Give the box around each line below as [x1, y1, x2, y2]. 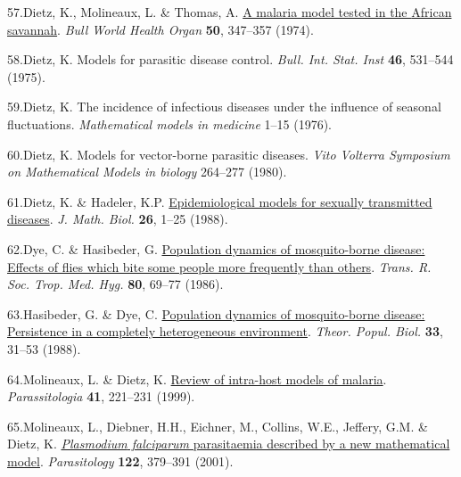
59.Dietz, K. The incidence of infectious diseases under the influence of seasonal [7, 97, 441, 116]
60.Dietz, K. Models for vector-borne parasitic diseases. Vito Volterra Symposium [7, 144, 450, 163]
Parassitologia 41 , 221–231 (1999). [7, 387, 195, 406]
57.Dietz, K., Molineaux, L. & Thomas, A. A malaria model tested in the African [7, 3, 452, 21]
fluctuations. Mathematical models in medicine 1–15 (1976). [7, 114, 332, 133]
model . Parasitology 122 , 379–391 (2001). [7, 451, 234, 470]
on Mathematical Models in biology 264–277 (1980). [7, 162, 287, 181]
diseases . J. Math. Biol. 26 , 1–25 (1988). [7, 210, 228, 228]
